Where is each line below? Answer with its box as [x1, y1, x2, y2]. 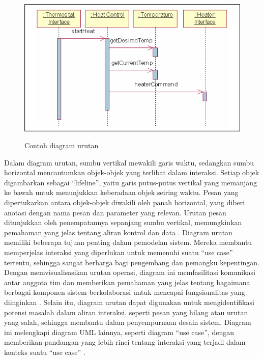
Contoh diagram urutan [24, 140, 99, 151]
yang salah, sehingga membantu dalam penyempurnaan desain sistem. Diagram [4, 317, 251, 327]
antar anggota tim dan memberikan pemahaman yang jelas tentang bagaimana [4, 277, 250, 287]
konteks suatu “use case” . [4, 346, 85, 357]
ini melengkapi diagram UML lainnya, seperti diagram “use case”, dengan [4, 326, 235, 337]
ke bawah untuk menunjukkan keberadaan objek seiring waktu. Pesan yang [4, 187, 239, 198]
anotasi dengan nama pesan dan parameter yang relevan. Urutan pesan [4, 207, 226, 217]
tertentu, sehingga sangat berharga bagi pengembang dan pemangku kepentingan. [4, 257, 259, 267]
